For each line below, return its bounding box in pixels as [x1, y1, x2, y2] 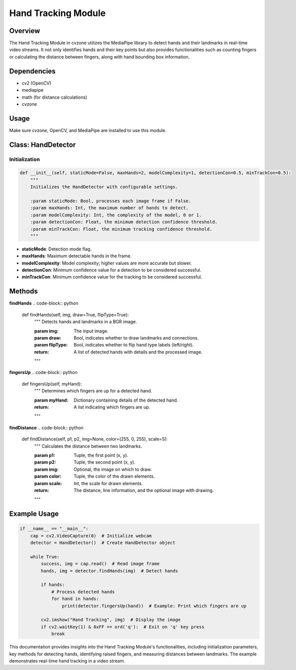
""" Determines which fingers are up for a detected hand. [34, 388, 152, 394]
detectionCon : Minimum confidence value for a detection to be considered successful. [21, 267, 201, 273]
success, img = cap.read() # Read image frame [40, 561, 160, 567]
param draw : [34, 334, 61, 341]
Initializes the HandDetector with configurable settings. [30, 184, 178, 190]
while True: [30, 554, 60, 559]
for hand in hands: [51, 596, 99, 602]
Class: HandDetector [9, 140, 76, 149]
